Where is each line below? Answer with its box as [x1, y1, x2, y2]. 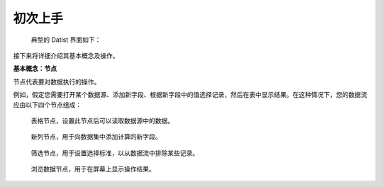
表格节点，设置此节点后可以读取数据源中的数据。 [30, 116, 174, 125]
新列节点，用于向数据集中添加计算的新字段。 [30, 132, 162, 141]
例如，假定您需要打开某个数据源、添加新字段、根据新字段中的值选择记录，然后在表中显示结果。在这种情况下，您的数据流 [13, 91, 367, 99]
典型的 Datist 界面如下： [30, 35, 101, 44]
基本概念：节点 [13, 64, 57, 73]
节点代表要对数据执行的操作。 [13, 77, 101, 86]
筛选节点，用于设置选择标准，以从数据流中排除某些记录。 [30, 149, 199, 157]
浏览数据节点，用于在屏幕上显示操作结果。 [30, 165, 155, 174]
